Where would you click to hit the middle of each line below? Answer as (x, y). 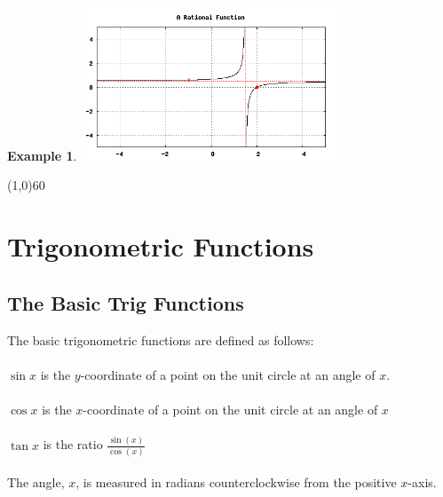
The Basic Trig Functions (126, 302)
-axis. (422, 482)
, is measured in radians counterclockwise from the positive (236, 482)
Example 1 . (42, 155)
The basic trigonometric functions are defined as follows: (161, 339)
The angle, (36, 482)
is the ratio (73, 444)
